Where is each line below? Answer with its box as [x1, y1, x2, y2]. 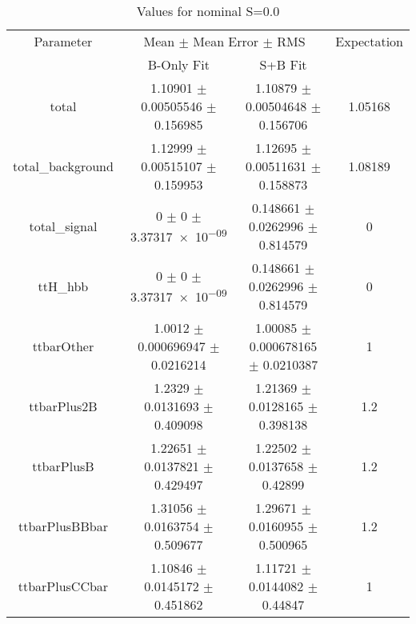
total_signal [29, 217, 98, 235]
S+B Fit [259, 55, 307, 74]
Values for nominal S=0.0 [136, 2, 280, 20]
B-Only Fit [147, 55, 210, 74]
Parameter [34, 32, 93, 50]
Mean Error [193, 32, 259, 50]
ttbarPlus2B [29, 397, 98, 415]
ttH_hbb [38, 277, 89, 295]
